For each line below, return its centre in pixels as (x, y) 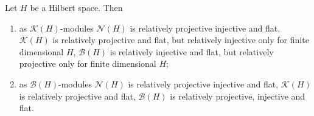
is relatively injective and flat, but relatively (192, 51)
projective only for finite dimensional (88, 63)
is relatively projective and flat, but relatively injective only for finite (181, 40)
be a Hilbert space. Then (76, 7)
